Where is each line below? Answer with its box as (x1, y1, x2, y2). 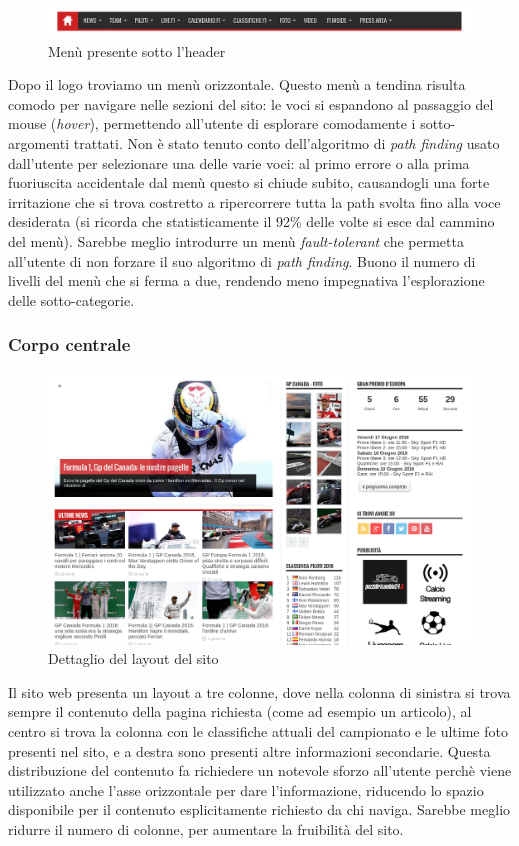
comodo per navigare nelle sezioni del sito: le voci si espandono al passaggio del (8, 93, 494, 114)
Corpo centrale (8, 332, 131, 357)
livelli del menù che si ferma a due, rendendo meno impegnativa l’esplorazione (8, 270, 485, 291)
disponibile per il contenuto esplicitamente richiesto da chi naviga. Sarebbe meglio (8, 799, 511, 820)
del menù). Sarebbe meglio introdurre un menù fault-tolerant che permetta (8, 230, 464, 251)
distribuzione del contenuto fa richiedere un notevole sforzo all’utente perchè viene (8, 760, 512, 781)
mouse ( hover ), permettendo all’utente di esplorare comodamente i (8, 113, 416, 134)
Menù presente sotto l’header (48, 40, 226, 61)
